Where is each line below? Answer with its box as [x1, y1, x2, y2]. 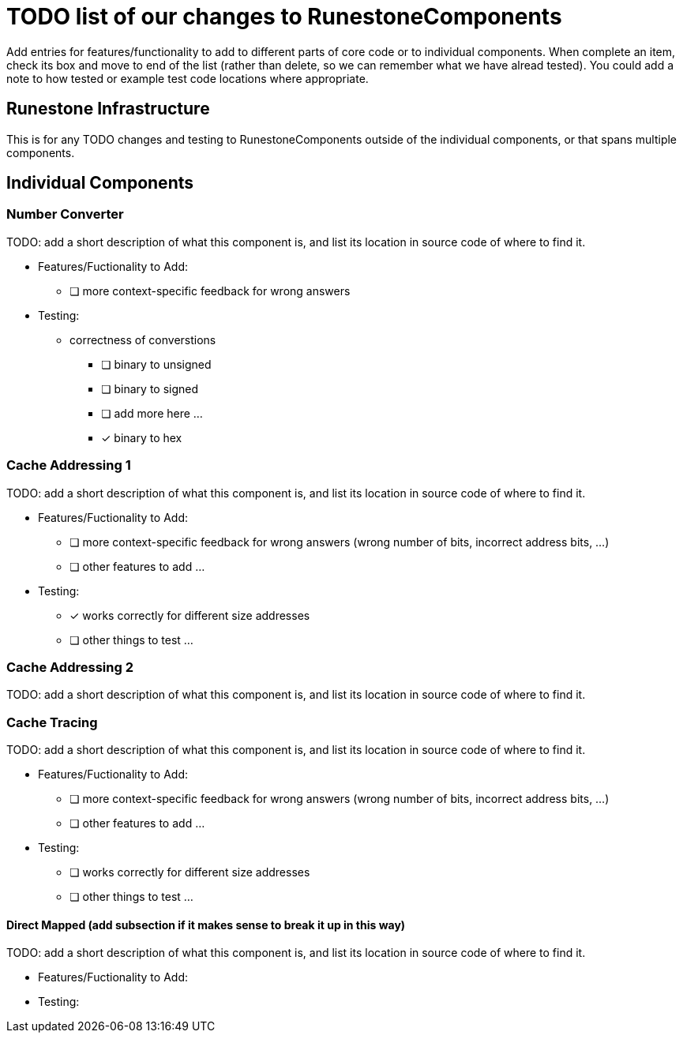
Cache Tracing [6, 714, 98, 730]
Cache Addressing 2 [6, 658, 133, 675]
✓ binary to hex [101, 430, 182, 444]
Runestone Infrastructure [6, 99, 210, 119]
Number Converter [6, 206, 124, 223]
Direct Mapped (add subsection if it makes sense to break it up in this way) [6, 917, 406, 932]
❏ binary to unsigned [101, 357, 212, 371]
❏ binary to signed [101, 381, 199, 396]
